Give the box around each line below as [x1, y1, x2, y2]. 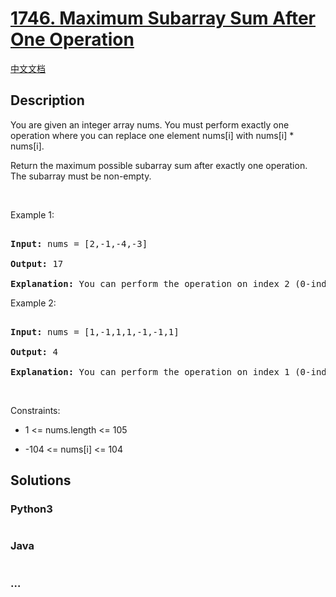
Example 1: [10, 208, 55, 221]
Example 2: [10, 297, 57, 309]
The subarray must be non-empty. [10, 170, 152, 182]
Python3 [10, 502, 53, 516]
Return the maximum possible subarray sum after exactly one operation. [10, 159, 308, 171]
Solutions [10, 472, 72, 489]
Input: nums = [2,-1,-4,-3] [10, 238, 148, 249]
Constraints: [10, 404, 61, 416]
